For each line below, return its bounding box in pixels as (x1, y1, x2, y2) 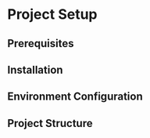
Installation (7, 63, 63, 76)
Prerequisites (7, 37, 74, 50)
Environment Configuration (7, 90, 143, 103)
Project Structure (7, 116, 93, 130)
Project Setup (7, 5, 98, 24)
